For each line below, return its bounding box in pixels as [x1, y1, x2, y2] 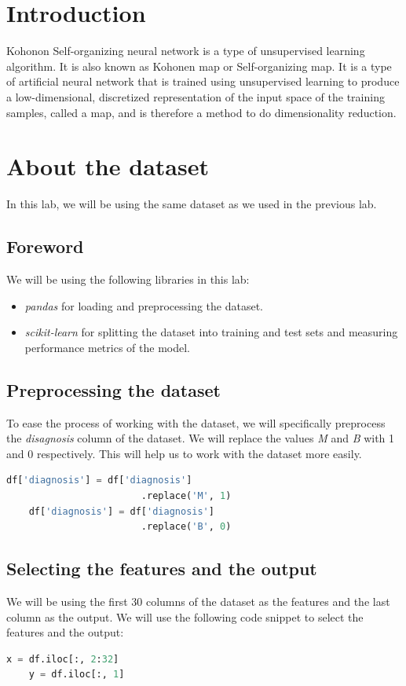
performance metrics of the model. [24, 339, 190, 355]
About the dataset [6, 150, 209, 182]
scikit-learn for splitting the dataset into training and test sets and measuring [24, 324, 398, 340]
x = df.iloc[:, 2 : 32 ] [6, 653, 119, 665]
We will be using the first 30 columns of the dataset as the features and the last [6, 592, 390, 609]
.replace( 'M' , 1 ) [141, 490, 232, 501]
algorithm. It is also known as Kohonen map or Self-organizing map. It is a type [6, 57, 392, 74]
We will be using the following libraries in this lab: [6, 271, 250, 288]
